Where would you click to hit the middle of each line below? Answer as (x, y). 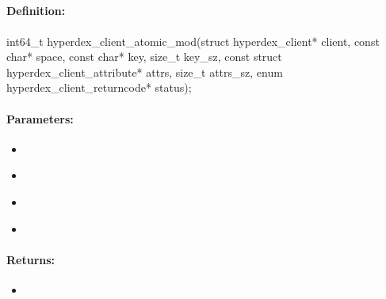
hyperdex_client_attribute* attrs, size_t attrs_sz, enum (145, 72)
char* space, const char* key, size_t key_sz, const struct (144, 57)
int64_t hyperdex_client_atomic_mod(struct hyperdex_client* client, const (193, 41)
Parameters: (40, 118)
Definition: (36, 11)
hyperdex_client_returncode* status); (99, 87)
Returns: (31, 259)
